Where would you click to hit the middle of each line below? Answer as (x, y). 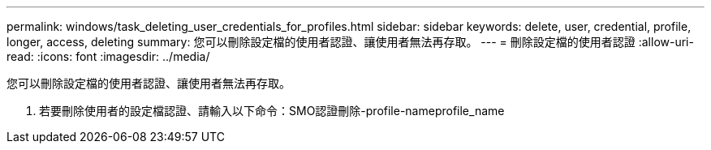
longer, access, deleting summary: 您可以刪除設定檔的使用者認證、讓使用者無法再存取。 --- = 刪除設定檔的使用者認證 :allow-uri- (350, 42)
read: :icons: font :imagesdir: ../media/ (108, 56)
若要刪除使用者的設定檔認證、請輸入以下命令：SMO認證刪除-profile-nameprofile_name (272, 111)
